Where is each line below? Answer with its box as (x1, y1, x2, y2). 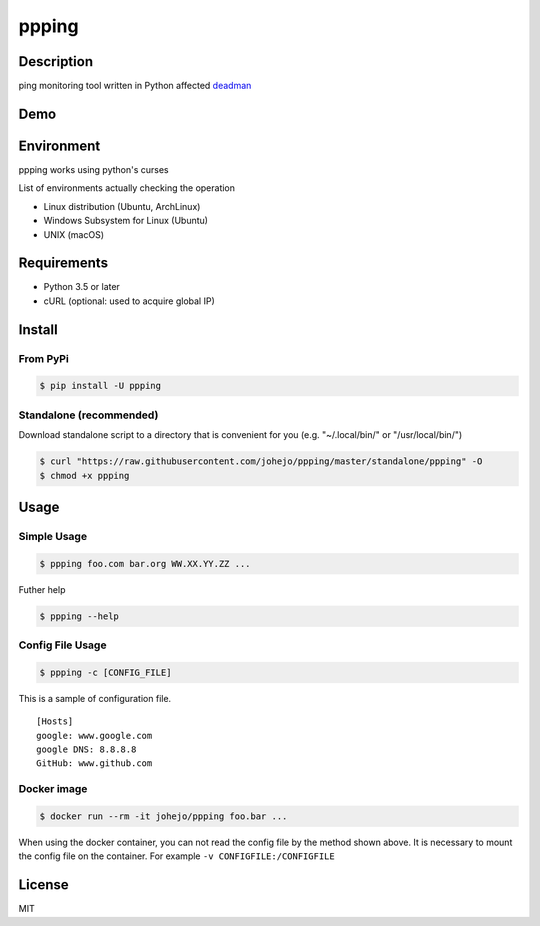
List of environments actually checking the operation (18, 182, 235, 194)
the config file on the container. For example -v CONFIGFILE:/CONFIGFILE (18, 850, 335, 862)
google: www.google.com (36, 730, 153, 741)
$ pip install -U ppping (39, 380, 162, 392)
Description (18, 53, 94, 70)
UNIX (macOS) (43, 228, 105, 240)
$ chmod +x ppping (39, 470, 130, 481)
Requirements (18, 255, 109, 272)
